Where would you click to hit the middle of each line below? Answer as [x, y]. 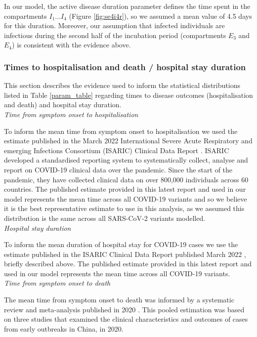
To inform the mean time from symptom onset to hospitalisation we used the [121, 131]
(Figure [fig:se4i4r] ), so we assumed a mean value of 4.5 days [160, 16]
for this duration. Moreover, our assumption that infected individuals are [114, 25]
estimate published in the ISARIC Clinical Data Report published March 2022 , [125, 254]
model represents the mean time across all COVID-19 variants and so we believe [126, 198]
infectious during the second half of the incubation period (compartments [115, 35]
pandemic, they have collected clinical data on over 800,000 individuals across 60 [126, 179]
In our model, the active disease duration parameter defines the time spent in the [127, 6]
